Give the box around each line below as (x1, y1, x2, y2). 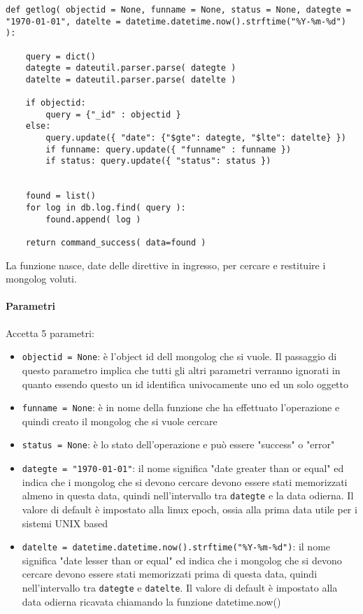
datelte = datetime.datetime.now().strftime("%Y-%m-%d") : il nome (22, 539, 331, 554)
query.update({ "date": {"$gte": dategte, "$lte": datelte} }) (45, 133, 346, 143)
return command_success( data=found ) (25, 238, 206, 248)
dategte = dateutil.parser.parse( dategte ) (25, 63, 236, 73)
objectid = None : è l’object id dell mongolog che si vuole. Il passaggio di (22, 349, 337, 364)
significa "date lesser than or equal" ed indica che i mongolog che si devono (22, 552, 342, 567)
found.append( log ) (45, 214, 141, 224)
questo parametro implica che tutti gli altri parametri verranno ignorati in (22, 362, 341, 377)
